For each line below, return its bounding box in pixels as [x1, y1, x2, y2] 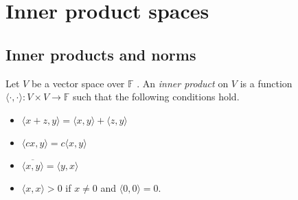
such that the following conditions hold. [73, 89, 240, 104]
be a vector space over [31, 76, 125, 90]
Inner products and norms [5, 43, 196, 65]
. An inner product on [137, 76, 229, 90]
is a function [240, 76, 293, 90]
